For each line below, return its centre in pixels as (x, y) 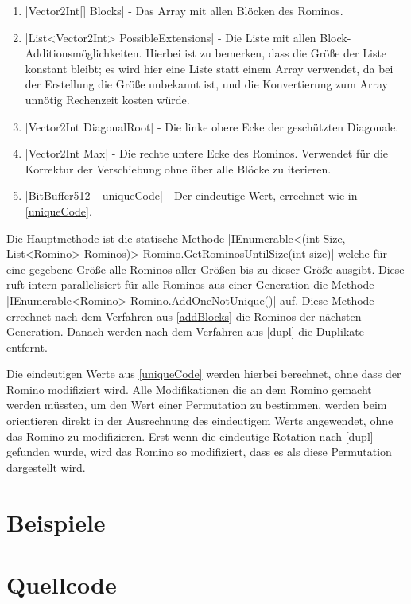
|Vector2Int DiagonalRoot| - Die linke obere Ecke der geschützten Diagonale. (212, 126)
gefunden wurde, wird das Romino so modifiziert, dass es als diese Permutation (199, 452)
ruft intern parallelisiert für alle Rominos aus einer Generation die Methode (190, 284)
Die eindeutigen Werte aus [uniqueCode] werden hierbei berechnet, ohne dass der (204, 374)
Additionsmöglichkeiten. (83, 53)
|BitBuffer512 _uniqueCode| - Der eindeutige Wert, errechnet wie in (191, 195)
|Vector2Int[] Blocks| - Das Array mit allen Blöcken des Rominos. (184, 10)
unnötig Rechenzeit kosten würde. (107, 99)
